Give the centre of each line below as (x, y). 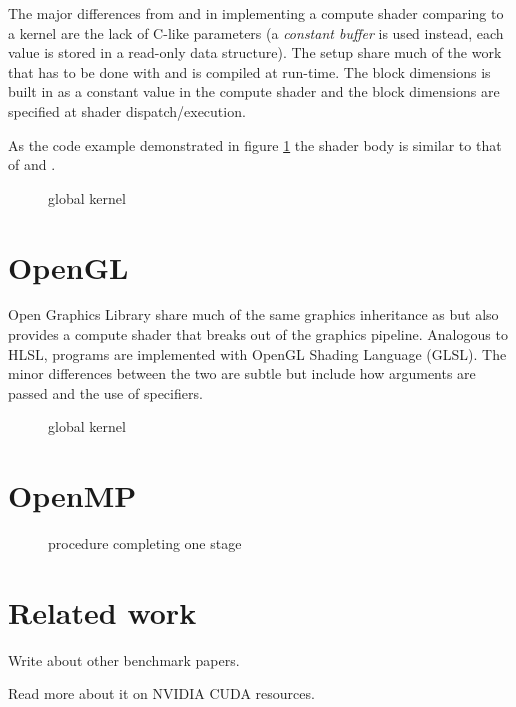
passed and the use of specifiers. (105, 392)
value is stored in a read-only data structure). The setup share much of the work (255, 52)
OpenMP (72, 495)
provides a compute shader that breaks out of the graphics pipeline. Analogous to (258, 334)
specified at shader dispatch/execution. (127, 110)
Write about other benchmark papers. (124, 659)
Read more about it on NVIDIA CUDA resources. (161, 693)
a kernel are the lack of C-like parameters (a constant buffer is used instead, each (256, 32)
